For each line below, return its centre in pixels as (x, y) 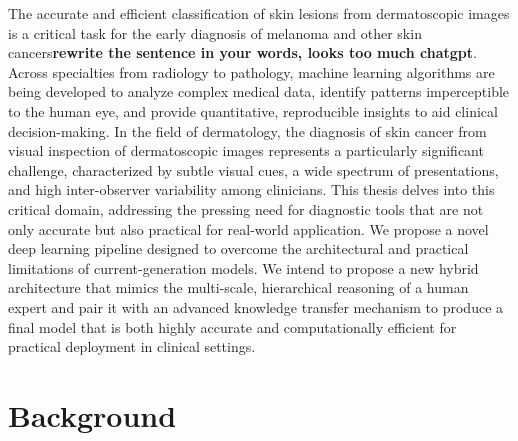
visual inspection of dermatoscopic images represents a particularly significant (246, 150)
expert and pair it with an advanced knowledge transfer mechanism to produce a (256, 306)
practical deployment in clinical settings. (132, 346)
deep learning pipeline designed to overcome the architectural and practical (238, 248)
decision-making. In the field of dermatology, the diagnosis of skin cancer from (247, 130)
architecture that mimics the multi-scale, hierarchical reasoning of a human (238, 287)
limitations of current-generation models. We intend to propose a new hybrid (243, 267)
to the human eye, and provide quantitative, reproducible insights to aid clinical (253, 110)
